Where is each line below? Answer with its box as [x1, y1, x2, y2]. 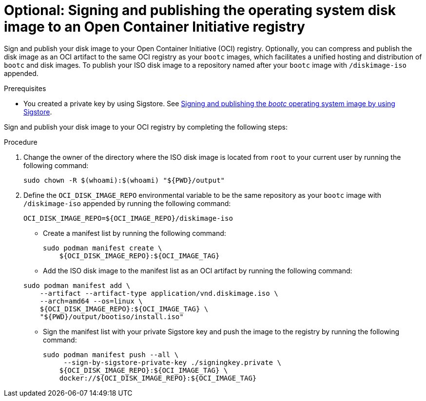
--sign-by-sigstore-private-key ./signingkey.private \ [63, 358, 281, 366]
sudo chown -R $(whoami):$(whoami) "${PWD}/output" [23, 176, 225, 184]
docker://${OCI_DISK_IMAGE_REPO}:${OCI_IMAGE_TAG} [59, 374, 257, 382]
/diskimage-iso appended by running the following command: [23, 199, 231, 208]
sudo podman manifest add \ [23, 281, 131, 289]
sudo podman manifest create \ [43, 244, 162, 252]
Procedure [4, 137, 38, 146]
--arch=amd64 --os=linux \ [39, 297, 143, 305]
